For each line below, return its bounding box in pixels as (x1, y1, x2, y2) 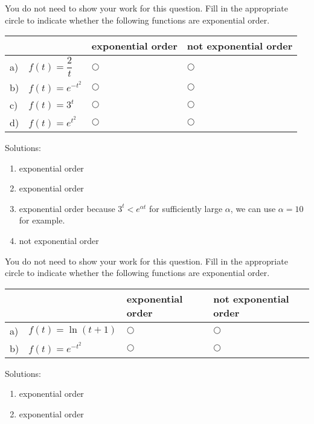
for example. (19, 214, 65, 226)
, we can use (230, 202, 276, 214)
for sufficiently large (149, 202, 223, 214)
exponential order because (19, 202, 115, 214)
